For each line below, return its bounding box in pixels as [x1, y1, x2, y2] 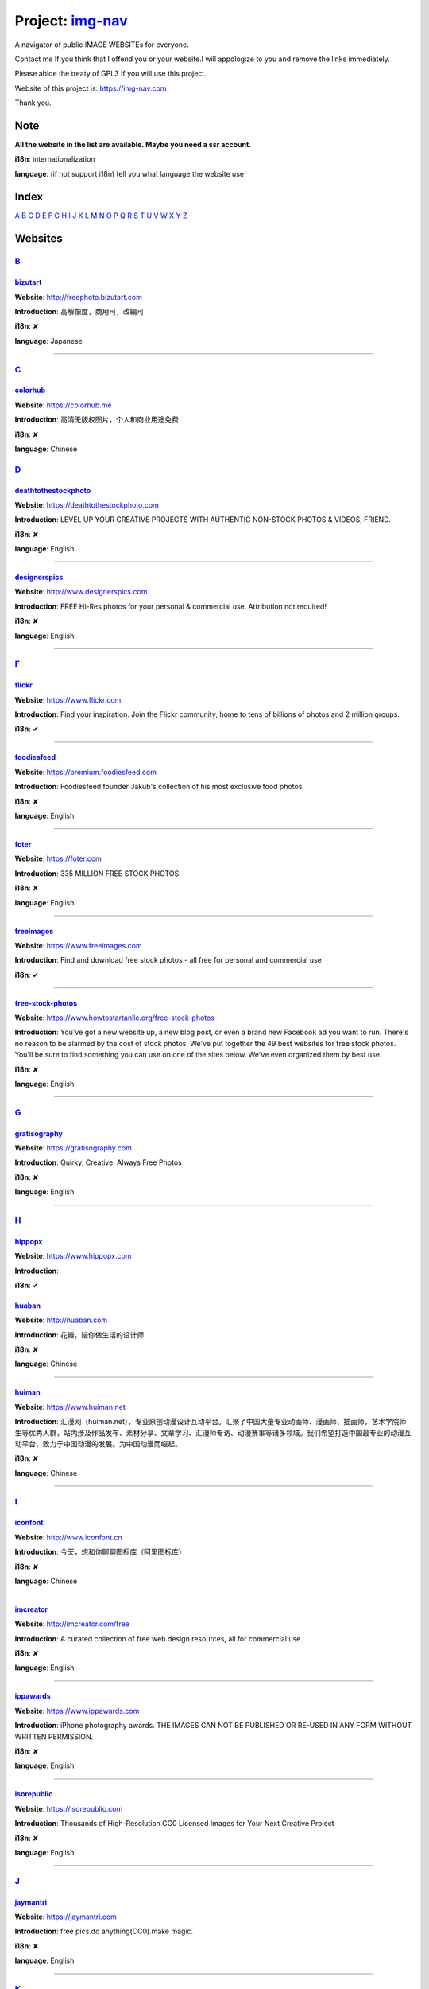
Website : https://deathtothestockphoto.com [14, 500, 159, 509]
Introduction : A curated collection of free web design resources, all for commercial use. [14, 1633, 303, 1643]
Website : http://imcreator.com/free [14, 1619, 130, 1629]
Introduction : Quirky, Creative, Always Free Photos [14, 1158, 182, 1167]
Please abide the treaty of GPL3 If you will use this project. [14, 68, 207, 79]
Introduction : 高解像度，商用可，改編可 [14, 307, 145, 317]
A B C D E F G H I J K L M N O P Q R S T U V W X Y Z [14, 211, 187, 220]
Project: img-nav [14, 12, 128, 29]
